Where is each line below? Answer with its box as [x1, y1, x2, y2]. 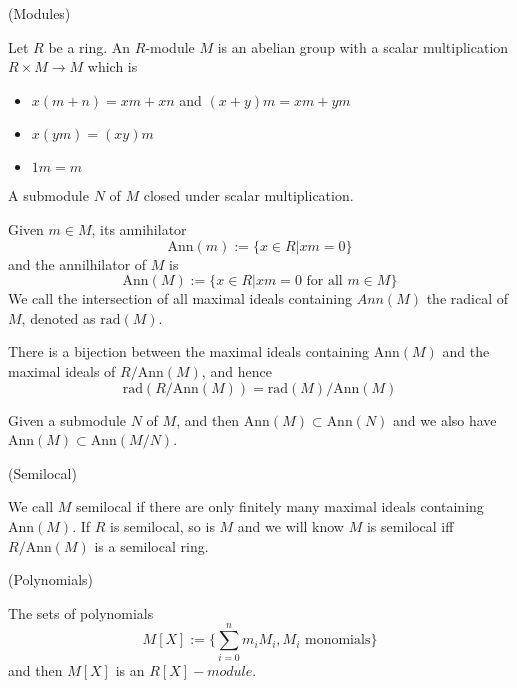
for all [306, 274, 343, 289]
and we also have [393, 409, 497, 430]
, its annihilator [91, 218, 187, 239]
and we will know [237, 515, 344, 536]
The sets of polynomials [8, 602, 154, 623]
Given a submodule [8, 409, 127, 430]
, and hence [201, 360, 272, 381]
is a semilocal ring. [94, 535, 209, 556]
